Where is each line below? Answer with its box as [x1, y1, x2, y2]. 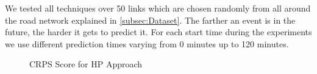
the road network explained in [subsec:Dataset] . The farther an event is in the [5, 13, 296, 26]
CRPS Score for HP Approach [29, 58, 143, 70]
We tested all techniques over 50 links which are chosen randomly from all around [5, 2, 311, 14]
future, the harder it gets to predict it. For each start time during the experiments [5, 25, 312, 38]
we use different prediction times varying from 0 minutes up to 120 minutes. [5, 37, 289, 50]
